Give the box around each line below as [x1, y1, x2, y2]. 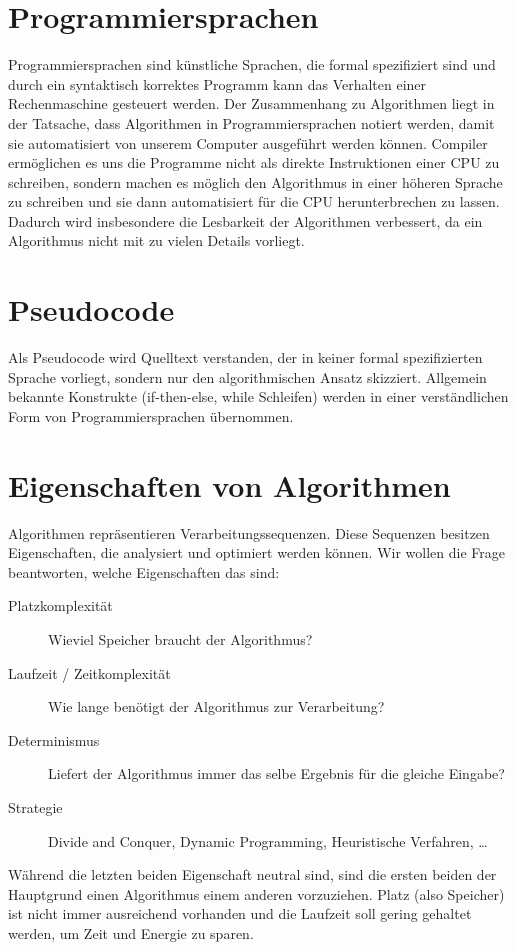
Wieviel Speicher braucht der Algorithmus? [48, 629, 313, 650]
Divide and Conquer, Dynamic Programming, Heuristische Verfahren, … [48, 830, 488, 851]
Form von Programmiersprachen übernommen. [8, 405, 294, 426]
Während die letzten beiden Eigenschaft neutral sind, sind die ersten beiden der [8, 864, 497, 885]
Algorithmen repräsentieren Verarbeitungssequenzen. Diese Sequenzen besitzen [8, 522, 490, 543]
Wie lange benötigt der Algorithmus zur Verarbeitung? [48, 696, 385, 717]
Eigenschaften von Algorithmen [8, 464, 451, 505]
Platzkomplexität [8, 595, 113, 616]
